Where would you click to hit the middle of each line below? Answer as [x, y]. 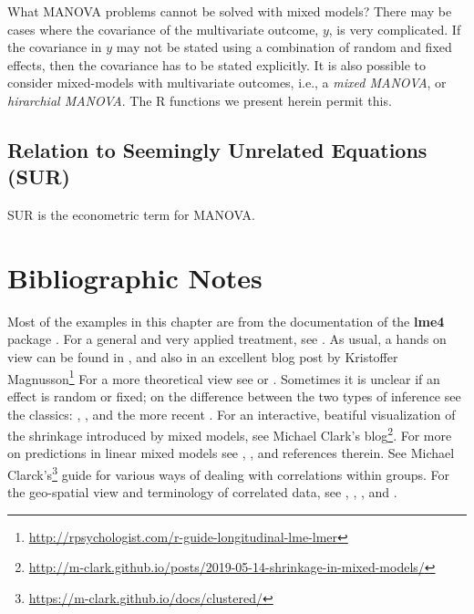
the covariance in [55, 47]
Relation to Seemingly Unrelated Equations [217, 149]
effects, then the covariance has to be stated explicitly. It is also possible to [217, 64]
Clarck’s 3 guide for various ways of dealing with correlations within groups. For [229, 473]
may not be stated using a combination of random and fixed [284, 47]
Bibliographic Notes [135, 277]
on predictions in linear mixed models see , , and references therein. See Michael [231, 453]
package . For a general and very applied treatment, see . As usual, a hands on [227, 339]
